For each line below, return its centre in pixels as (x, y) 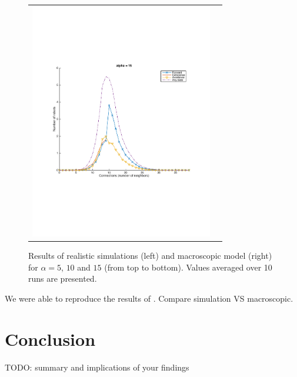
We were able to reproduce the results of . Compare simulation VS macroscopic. (149, 298)
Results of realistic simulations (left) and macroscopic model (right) (150, 256)
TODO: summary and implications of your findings (97, 367)
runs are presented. (63, 278)
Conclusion (50, 338)
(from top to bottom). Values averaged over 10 (188, 267)
